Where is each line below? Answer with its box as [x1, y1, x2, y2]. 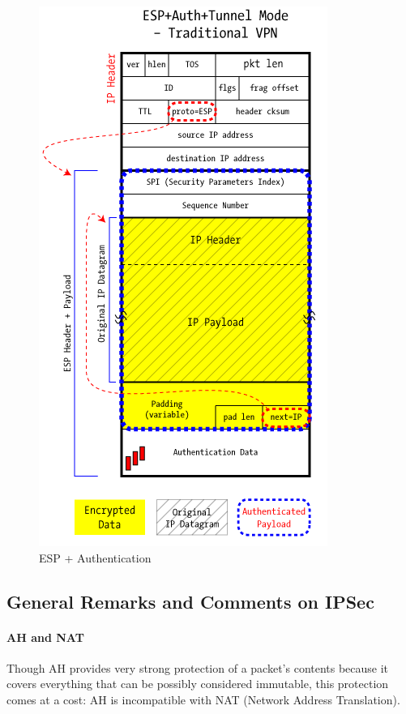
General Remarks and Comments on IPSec [6, 588, 374, 614]
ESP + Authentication [39, 549, 152, 566]
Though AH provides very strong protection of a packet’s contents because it [6, 659, 389, 676]
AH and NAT [6, 628, 84, 645]
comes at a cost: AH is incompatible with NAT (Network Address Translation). [6, 690, 400, 708]
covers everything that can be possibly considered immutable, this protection [6, 675, 389, 692]
